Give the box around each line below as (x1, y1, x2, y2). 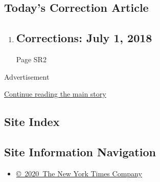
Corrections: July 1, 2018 (16, 30, 152, 46)
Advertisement (4, 71, 50, 82)
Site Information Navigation (4, 143, 156, 159)
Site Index (4, 114, 60, 130)
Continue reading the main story (4, 88, 106, 99)
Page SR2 (16, 53, 47, 64)
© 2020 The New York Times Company (16, 168, 142, 178)
